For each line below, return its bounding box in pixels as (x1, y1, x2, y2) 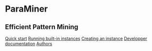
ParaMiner (5, 3, 48, 15)
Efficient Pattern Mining (5, 23, 79, 31)
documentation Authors (5, 41, 52, 47)
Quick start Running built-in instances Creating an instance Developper (5, 35, 147, 41)
